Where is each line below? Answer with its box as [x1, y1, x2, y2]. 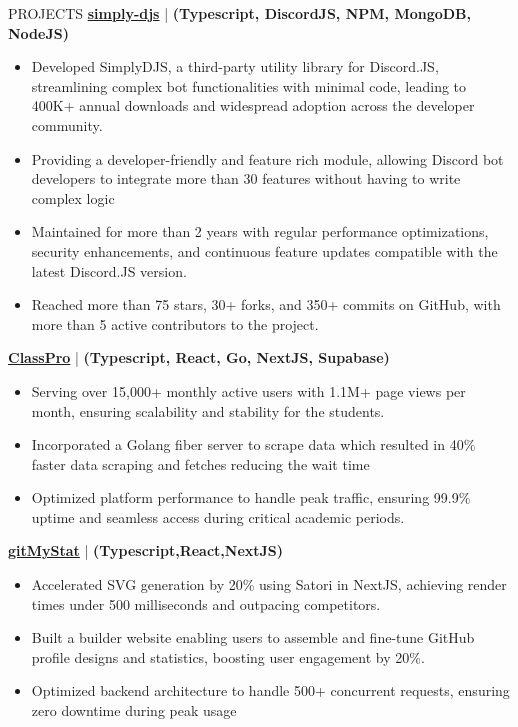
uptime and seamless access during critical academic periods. [31, 506, 405, 527]
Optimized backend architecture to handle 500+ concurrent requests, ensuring [31, 680, 510, 701]
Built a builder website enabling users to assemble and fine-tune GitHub [31, 627, 475, 648]
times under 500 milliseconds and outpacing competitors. [31, 593, 381, 614]
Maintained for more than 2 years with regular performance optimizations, [31, 221, 489, 242]
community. [31, 114, 103, 135]
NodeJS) [8, 22, 69, 43]
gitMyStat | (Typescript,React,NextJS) [8, 540, 284, 561]
